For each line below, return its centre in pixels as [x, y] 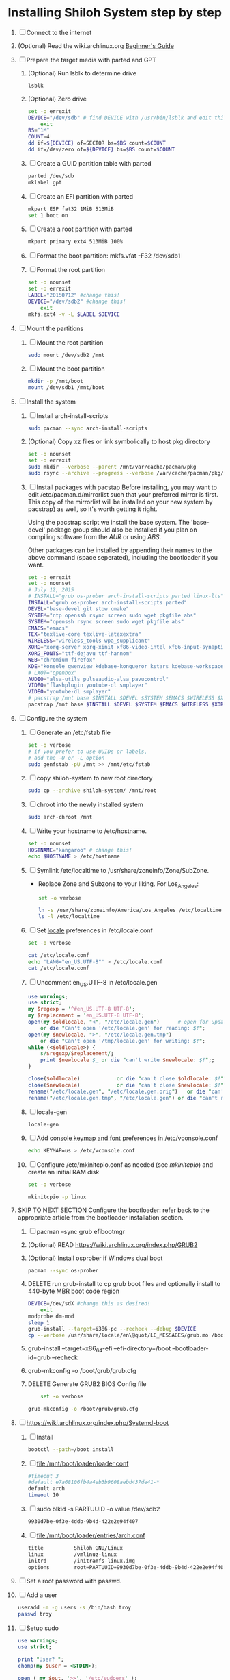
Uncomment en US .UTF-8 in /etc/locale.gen [97, 983]
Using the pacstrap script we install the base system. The [109, 522]
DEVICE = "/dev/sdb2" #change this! [77, 301]
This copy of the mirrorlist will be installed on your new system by [120, 502]
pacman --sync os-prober [63, 1271]
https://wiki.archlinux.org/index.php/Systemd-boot [98, 1422]
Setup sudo [42, 1628]
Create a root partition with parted [84, 229]
